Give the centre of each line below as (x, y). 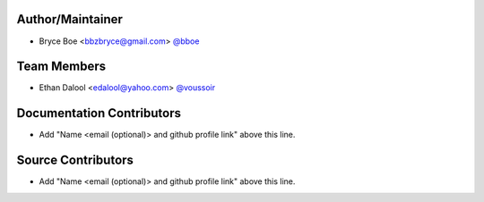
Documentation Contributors (99, 113)
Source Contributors (75, 160)
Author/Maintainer (69, 19)
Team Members (61, 67)
